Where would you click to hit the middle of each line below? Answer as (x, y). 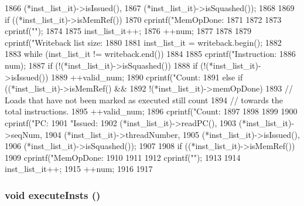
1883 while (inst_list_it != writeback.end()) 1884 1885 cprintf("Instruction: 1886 (150, 54)
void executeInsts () (53, 195)
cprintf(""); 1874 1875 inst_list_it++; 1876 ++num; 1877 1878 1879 (128, 31)
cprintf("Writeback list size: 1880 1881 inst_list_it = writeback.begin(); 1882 (143, 42)
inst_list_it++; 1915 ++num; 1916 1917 (79, 169)
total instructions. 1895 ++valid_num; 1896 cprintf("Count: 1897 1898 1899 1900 (151, 111)
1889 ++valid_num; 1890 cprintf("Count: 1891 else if (147, 77)
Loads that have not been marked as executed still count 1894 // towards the (144, 99)
